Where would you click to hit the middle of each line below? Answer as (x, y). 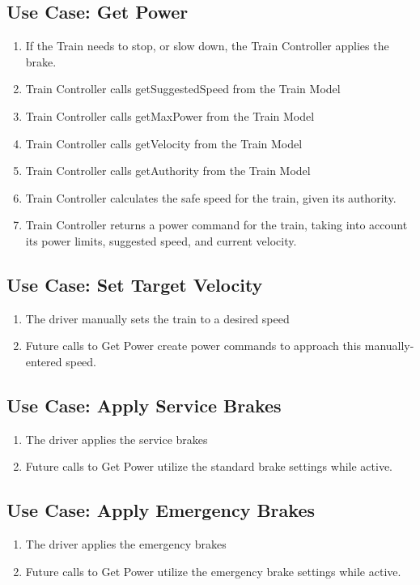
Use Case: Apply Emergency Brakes (161, 510)
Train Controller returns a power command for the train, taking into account (216, 225)
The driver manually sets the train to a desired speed (157, 318)
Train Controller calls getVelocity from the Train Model (164, 143)
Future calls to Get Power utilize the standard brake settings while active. (209, 466)
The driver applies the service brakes (117, 439)
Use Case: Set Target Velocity (135, 284)
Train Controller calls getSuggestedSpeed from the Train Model (183, 89)
